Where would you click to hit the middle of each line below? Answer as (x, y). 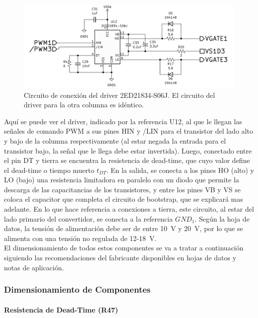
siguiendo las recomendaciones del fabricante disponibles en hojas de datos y (120, 258)
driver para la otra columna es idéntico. (84, 105)
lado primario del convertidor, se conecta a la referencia (89, 218)
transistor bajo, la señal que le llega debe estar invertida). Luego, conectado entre (128, 150)
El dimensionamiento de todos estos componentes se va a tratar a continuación (124, 248)
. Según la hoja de (222, 218)
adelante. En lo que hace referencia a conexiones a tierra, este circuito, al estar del (129, 209)
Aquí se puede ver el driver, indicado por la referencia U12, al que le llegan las (123, 121)
